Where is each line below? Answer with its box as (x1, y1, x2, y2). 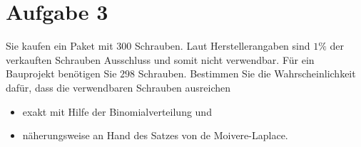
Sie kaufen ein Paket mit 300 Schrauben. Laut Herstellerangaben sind (6, 38, 310, 53)
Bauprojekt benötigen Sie (6, 66, 117, 81)
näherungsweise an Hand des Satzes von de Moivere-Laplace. (22, 128, 288, 143)
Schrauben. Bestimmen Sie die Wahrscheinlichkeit (138, 66, 356, 81)
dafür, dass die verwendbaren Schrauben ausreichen (6, 80, 231, 94)
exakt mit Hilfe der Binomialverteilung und (22, 104, 212, 119)
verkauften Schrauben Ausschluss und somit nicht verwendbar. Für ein (6, 52, 315, 67)
